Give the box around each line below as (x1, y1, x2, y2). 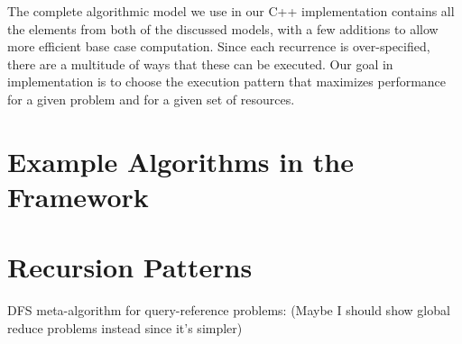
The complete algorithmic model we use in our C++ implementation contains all (7, 2, 455, 20)
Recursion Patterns (7, 249, 253, 285)
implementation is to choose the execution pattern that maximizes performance (7, 72, 447, 91)
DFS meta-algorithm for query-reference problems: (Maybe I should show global (7, 301, 450, 320)
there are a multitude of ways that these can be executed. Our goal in (7, 54, 393, 73)
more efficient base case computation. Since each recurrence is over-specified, (7, 37, 430, 56)
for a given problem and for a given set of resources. (7, 89, 295, 108)
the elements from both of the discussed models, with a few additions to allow (7, 19, 439, 38)
